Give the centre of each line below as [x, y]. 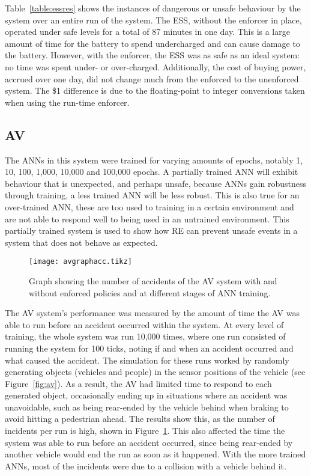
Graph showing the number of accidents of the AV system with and [153, 280]
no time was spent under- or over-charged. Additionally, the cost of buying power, [155, 66]
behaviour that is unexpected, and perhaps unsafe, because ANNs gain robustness [156, 183]
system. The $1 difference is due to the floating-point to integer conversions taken [155, 90]
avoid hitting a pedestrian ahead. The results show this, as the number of [140, 419]
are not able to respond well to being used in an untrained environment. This [147, 218]
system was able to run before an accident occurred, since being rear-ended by [149, 442]
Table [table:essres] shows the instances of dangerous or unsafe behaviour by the [153, 8]
